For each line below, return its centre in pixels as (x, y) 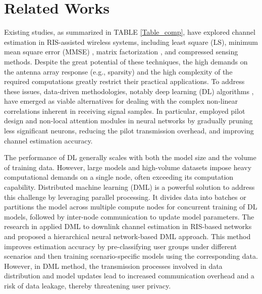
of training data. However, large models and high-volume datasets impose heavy (128, 167)
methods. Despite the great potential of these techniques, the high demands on (126, 61)
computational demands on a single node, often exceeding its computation (119, 177)
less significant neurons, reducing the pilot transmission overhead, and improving (129, 131)
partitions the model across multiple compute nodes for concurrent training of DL (131, 207)
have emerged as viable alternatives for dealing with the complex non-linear (121, 101)
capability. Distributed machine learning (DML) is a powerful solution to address (129, 187)
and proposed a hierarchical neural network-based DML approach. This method (127, 236)
